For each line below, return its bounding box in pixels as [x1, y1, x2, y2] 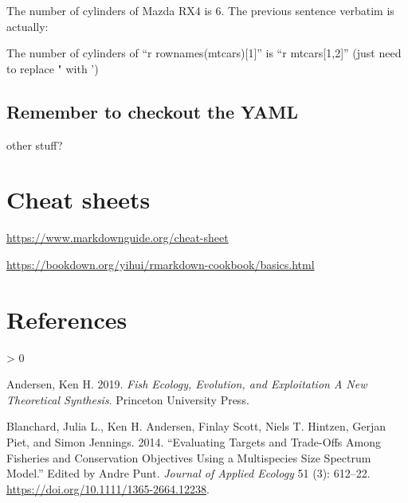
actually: [6, 18, 49, 34]
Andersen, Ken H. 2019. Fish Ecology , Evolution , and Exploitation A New [6, 376, 367, 392]
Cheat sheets [6, 183, 151, 216]
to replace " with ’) [6, 60, 99, 76]
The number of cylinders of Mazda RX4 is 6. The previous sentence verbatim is [6, 2, 394, 18]
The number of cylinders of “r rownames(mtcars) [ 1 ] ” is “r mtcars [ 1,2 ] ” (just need [6, 45, 402, 61]
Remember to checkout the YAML [6, 99, 298, 123]
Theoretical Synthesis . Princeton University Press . [6, 391, 249, 407]
